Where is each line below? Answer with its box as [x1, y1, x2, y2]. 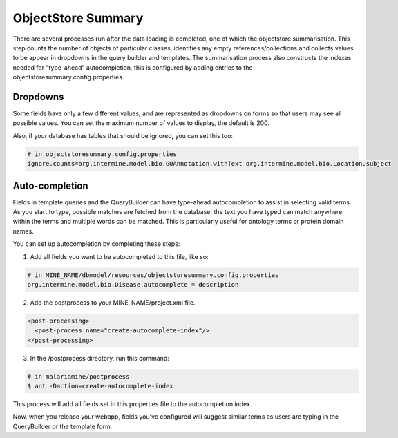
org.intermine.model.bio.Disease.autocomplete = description [27, 280, 239, 288]
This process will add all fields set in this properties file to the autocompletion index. [12, 400, 252, 408]
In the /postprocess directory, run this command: [30, 354, 169, 362]
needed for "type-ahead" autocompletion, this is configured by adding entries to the [12, 63, 253, 72]
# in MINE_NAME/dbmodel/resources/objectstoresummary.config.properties [27, 271, 279, 279]
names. [12, 227, 34, 235]
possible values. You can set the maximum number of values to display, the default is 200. [12, 119, 269, 127]
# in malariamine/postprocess [27, 372, 130, 380]
